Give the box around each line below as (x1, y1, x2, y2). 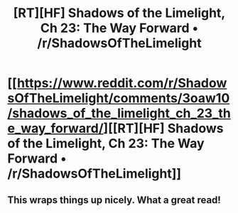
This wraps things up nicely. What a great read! (7, 194, 222, 206)
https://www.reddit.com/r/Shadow (16, 75, 227, 92)
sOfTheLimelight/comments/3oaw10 (7, 90, 230, 106)
